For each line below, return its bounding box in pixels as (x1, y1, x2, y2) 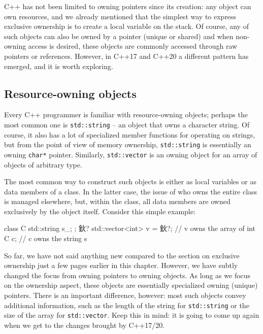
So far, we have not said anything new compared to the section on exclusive (4, 250, 240, 260)
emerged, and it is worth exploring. (4, 60, 113, 71)
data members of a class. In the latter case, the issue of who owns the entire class (4, 186, 257, 196)
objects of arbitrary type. (4, 159, 82, 170)
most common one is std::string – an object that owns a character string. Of (4, 119, 250, 129)
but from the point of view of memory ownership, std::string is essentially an (4, 139, 251, 150)
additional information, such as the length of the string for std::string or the (4, 299, 249, 310)
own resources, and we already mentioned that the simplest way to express (4, 11, 237, 21)
